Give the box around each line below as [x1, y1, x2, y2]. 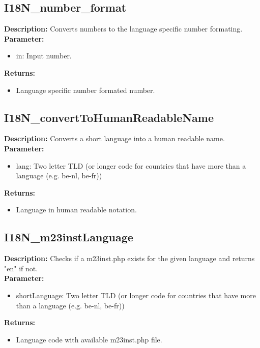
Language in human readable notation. [16, 204, 137, 215]
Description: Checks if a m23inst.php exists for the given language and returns [4, 253, 255, 264]
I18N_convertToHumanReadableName [4, 109, 214, 125]
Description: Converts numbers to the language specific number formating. [4, 23, 243, 34]
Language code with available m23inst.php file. [16, 334, 162, 344]
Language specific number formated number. [16, 84, 155, 95]
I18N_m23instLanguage [4, 229, 133, 245]
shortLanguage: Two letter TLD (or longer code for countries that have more [16, 290, 256, 300]
